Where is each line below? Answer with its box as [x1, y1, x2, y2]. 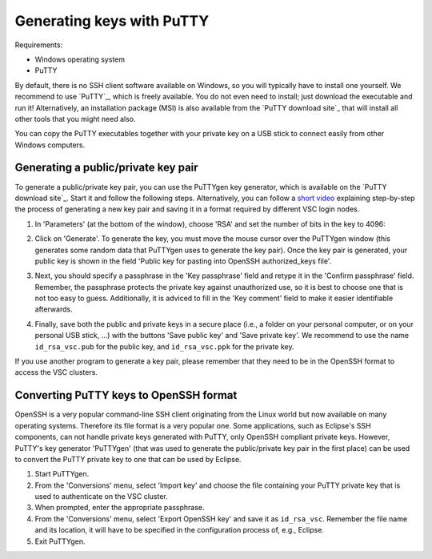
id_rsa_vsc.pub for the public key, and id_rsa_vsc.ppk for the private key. [34, 341, 294, 352]
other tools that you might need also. [14, 114, 136, 123]
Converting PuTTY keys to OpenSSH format [14, 388, 238, 402]
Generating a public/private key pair [14, 161, 199, 175]
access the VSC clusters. [14, 368, 98, 377]
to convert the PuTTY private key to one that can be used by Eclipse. [14, 454, 242, 464]
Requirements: [14, 40, 63, 50]
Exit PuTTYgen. [34, 537, 86, 546]
